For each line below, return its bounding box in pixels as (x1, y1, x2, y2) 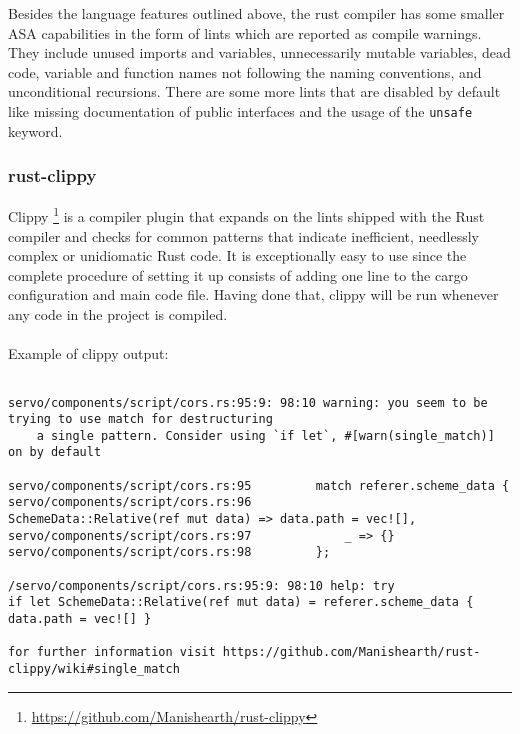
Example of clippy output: (8, 343, 169, 364)
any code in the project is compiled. (8, 304, 228, 325)
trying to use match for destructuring (8, 412, 273, 427)
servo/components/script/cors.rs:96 (8, 495, 252, 510)
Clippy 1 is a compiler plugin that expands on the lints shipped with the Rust (8, 203, 485, 227)
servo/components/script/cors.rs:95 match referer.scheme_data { (8, 478, 510, 493)
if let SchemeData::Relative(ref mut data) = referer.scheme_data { (8, 595, 474, 610)
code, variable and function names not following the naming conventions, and (8, 61, 482, 82)
